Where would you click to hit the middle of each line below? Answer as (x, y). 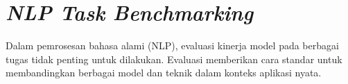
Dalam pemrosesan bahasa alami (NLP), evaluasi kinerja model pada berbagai (172, 45)
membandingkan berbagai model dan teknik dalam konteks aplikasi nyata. (164, 73)
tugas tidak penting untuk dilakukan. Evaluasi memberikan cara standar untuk (174, 59)
